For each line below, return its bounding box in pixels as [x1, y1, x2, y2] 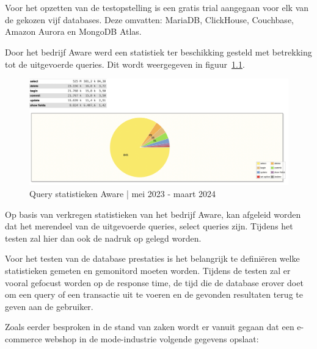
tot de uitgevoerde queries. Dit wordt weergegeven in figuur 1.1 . [5, 57, 245, 70]
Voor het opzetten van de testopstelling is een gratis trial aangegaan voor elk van [5, 1, 309, 14]
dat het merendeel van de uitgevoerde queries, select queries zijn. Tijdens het [5, 220, 293, 232]
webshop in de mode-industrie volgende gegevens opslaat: [45, 333, 259, 345]
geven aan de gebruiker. [5, 300, 93, 312]
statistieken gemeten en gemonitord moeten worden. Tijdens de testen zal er [5, 264, 291, 277]
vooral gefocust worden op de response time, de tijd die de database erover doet [5, 276, 304, 289]
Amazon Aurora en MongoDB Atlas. [5, 25, 142, 38]
